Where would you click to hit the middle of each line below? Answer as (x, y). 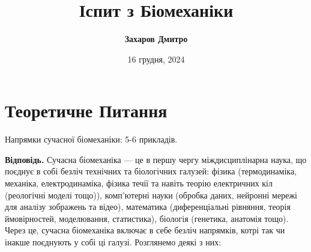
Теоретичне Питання (86, 110)
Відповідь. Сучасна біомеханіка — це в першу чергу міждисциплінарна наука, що (156, 159)
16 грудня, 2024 (156, 59)
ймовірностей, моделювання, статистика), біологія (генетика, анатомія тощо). (147, 218)
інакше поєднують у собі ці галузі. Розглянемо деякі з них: (113, 242)
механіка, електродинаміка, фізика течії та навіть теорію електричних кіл (139, 183)
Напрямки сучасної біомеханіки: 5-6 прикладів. (91, 139)
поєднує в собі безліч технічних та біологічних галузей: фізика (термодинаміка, (151, 171)
